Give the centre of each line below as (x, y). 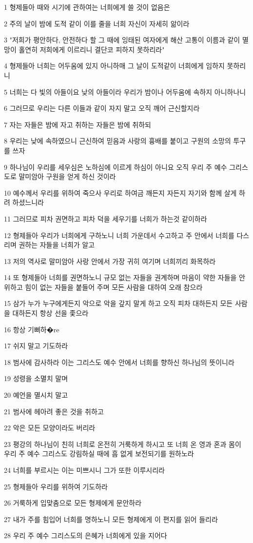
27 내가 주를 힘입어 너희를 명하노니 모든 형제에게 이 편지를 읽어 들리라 (111, 519)
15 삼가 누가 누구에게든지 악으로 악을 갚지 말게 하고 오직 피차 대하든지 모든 (118, 303)
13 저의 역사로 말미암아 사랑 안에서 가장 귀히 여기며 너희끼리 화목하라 (110, 261)
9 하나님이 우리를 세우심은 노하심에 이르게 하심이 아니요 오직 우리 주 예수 (116, 167)
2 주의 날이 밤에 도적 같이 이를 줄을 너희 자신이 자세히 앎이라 (97, 23)
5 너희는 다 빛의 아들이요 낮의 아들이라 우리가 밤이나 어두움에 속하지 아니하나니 (125, 91)
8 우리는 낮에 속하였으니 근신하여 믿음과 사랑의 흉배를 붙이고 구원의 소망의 (117, 141)
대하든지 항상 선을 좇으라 (50, 313)
